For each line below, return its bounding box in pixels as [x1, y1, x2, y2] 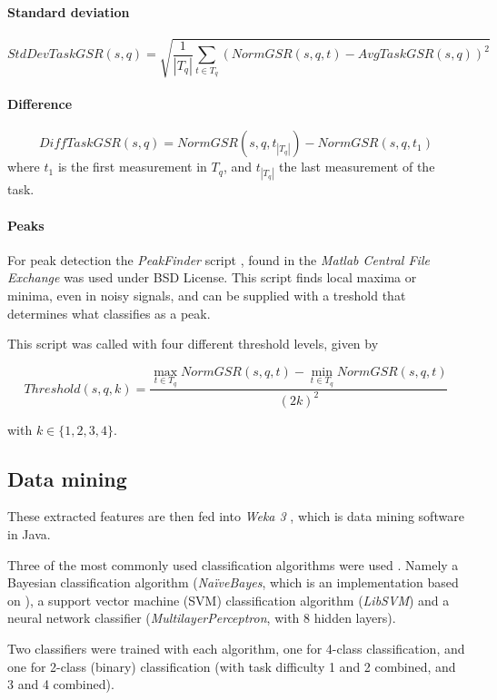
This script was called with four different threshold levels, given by [7, 334, 379, 353]
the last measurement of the [279, 157, 435, 176]
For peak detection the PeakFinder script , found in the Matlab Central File [7, 250, 430, 269]
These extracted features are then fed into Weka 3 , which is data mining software [7, 507, 464, 526]
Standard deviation [7, 2, 130, 21]
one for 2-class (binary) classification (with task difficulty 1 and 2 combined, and [7, 656, 456, 675]
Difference [7, 94, 73, 113]
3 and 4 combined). [7, 675, 114, 694]
